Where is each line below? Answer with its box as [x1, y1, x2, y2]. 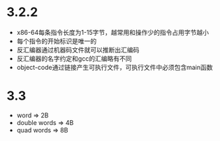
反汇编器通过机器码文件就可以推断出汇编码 [16, 45, 140, 54]
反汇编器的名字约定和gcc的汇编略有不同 [16, 54, 132, 63]
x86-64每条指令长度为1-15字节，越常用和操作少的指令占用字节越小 [16, 28, 210, 36]
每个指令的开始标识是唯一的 [16, 36, 97, 45]
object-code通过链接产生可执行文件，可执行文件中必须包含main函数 [16, 63, 213, 71]
